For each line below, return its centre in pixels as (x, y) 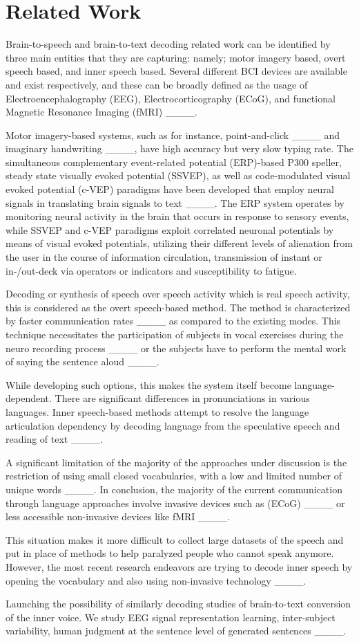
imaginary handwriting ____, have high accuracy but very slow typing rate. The (179, 148)
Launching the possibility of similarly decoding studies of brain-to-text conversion (178, 604)
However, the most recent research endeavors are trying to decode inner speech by (179, 566)
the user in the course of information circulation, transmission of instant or (164, 257)
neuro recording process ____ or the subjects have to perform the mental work (176, 348)
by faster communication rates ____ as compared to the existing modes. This (173, 321)
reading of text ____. (54, 439)
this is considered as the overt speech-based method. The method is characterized (178, 307)
